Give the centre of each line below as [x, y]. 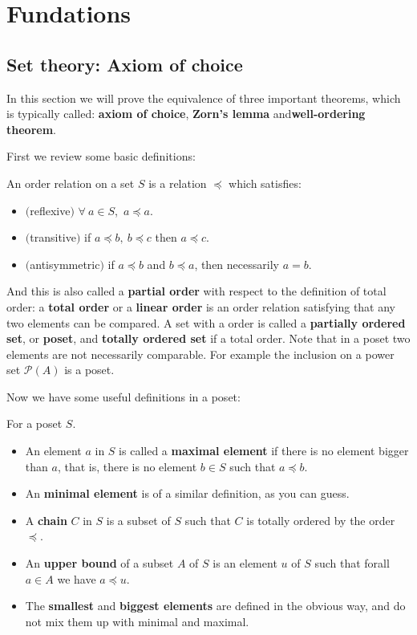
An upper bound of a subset [99, 563]
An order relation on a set [71, 183]
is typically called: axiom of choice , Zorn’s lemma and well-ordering [186, 114]
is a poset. [89, 370]
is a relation [178, 183]
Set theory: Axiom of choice [125, 64]
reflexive [50, 210]
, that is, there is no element [127, 466]
